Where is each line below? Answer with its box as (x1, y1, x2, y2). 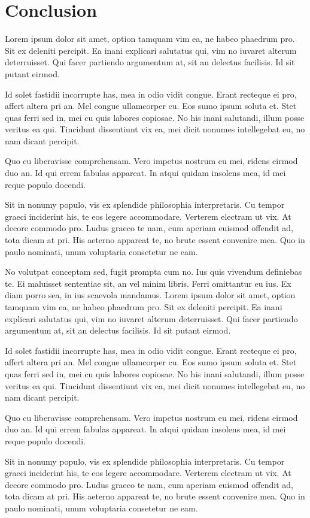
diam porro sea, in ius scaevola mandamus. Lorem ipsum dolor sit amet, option (5, 289, 296, 301)
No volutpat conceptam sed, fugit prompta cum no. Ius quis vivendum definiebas (5, 265, 302, 278)
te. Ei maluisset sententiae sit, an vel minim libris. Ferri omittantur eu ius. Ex (5, 277, 291, 289)
